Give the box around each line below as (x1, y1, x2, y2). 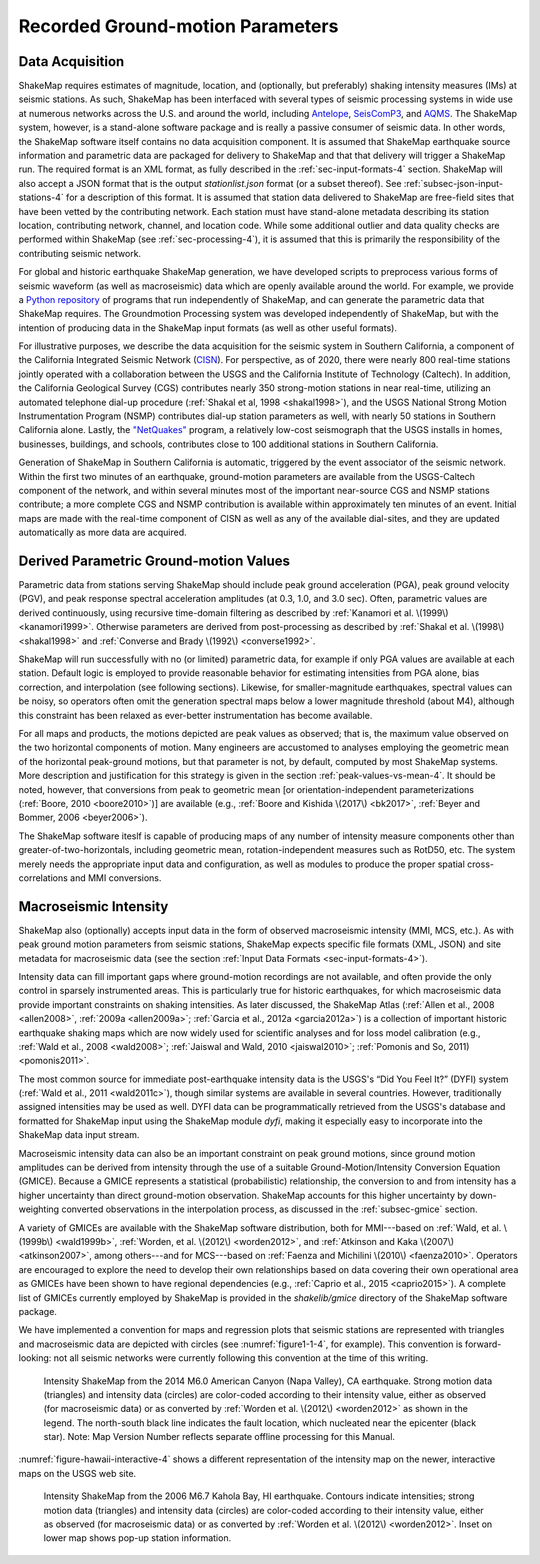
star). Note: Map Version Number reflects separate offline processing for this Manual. (43, 1431, 395, 1443)
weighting (18, 1203, 60, 1215)
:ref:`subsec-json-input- (403, 177, 504, 189)
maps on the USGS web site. (18, 1467, 137, 1479)
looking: (18, 1352, 52, 1364)
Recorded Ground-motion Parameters (18, 15, 339, 37)
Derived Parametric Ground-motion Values (18, 552, 290, 569)
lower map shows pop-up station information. (43, 1532, 232, 1544)
